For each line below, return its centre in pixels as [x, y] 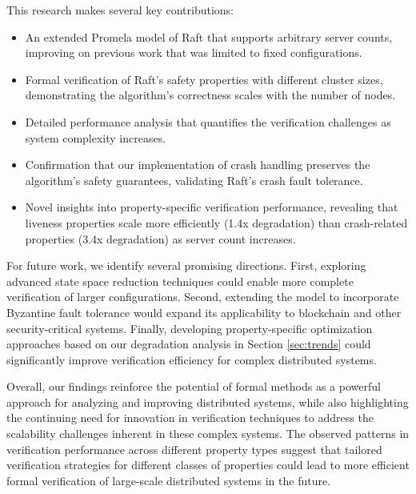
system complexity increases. [96, 137]
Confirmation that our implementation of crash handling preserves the [198, 165]
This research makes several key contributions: [120, 10]
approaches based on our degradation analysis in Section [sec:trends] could [189, 344]
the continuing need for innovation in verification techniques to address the [190, 418]
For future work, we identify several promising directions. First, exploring [186, 265]
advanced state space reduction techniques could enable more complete [180, 281]
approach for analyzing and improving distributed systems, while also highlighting [208, 402]
